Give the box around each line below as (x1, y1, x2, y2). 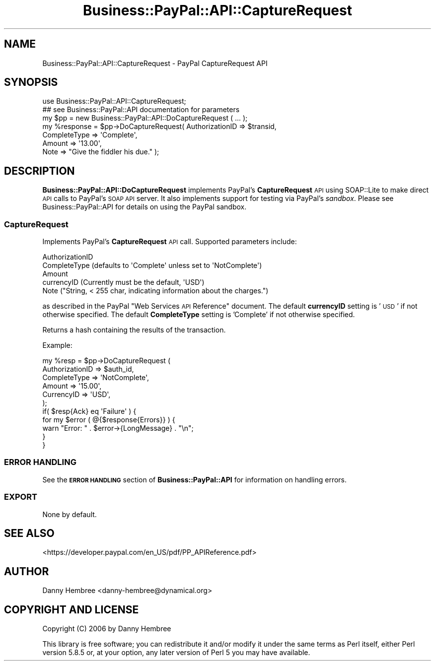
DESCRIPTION (4, 164, 75, 177)
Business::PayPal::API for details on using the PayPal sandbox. (42, 202, 247, 211)
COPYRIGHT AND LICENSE (4, 603, 139, 616)
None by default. (42, 510, 97, 519)
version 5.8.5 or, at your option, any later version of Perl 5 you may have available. (42, 648, 310, 657)
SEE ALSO (4, 527, 55, 539)
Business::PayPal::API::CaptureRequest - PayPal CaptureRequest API (42, 59, 268, 67)
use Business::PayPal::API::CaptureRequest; (42, 97, 186, 106)
